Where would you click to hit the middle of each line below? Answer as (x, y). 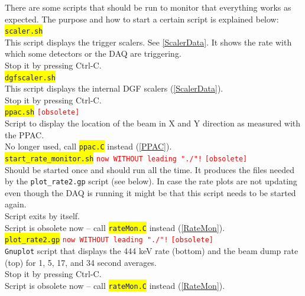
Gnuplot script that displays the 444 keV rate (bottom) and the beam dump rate (152, 250)
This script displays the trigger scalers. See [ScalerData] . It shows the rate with (148, 42)
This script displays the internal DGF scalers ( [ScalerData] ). (114, 88)
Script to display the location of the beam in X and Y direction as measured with (153, 123)
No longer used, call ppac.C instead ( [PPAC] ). (88, 146)
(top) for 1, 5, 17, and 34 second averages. (81, 262)
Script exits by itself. (42, 216)
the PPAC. (25, 134)
